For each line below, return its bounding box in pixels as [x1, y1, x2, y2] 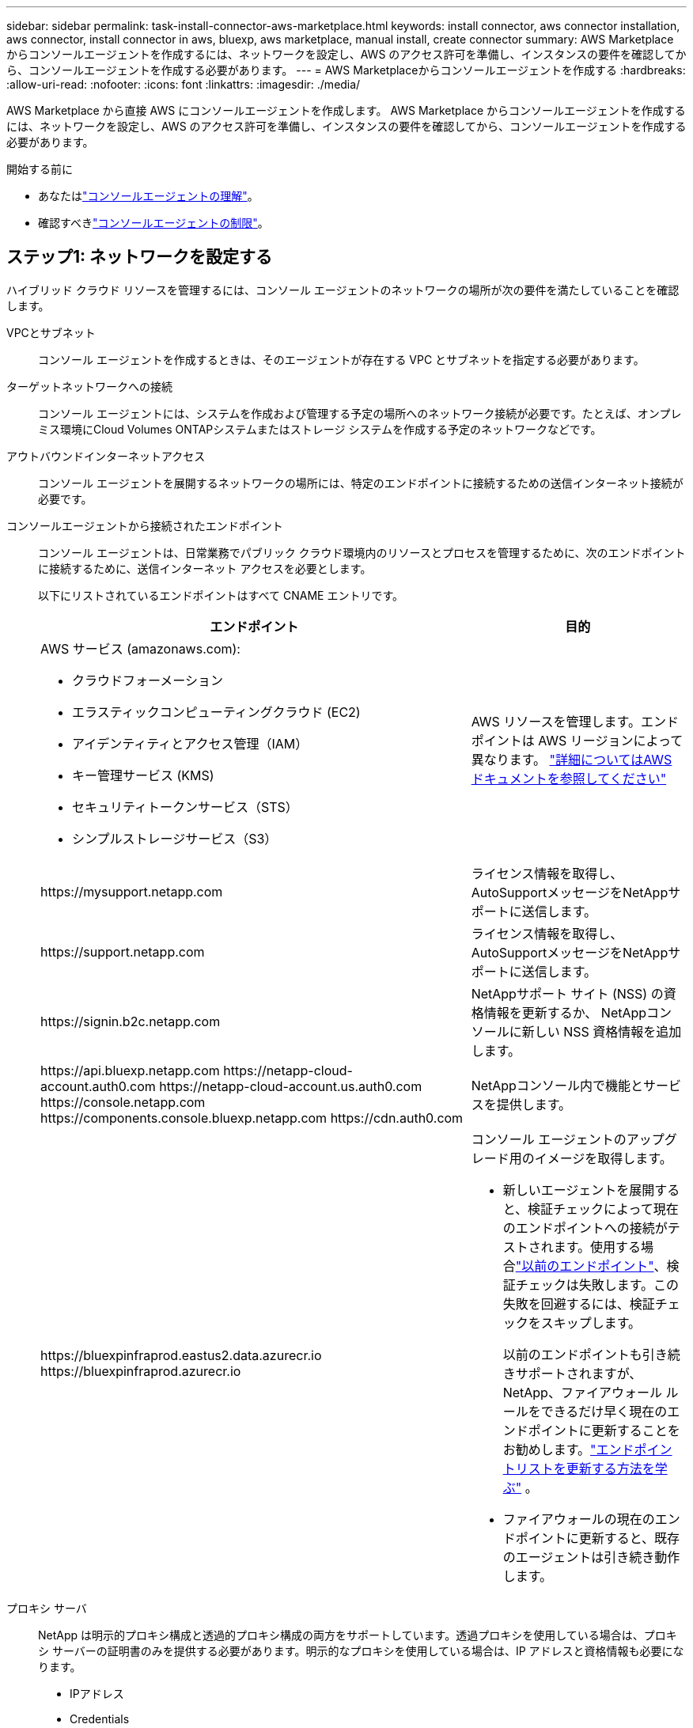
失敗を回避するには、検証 [502, 1295, 655, 1312]
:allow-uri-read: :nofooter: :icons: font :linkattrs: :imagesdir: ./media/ [6, 78, 361, 91]
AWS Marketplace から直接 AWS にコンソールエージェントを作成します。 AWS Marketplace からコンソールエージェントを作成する [6, 104, 686, 117]
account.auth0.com [40, 1078, 156, 1094]
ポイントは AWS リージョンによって [471, 732, 684, 748]
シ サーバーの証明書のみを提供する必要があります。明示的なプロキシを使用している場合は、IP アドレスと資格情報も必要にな [38, 1643, 684, 1658]
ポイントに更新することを [528, 1422, 680, 1438]
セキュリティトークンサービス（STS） [72, 798, 298, 815]
